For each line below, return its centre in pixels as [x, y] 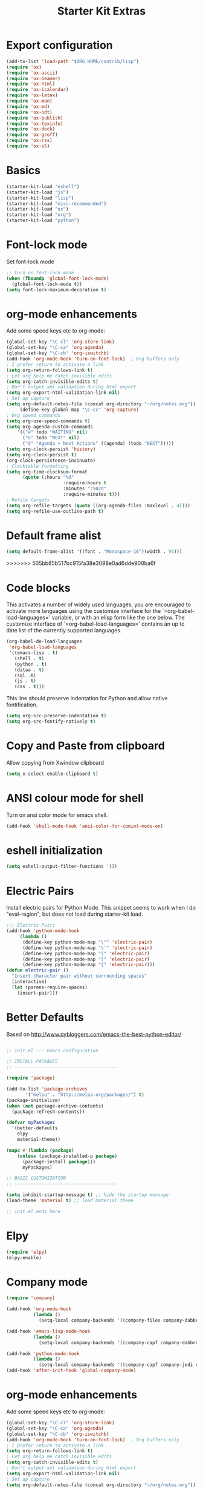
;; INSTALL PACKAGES [32, 1061]
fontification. [22, 705]
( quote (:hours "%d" [48, 478]
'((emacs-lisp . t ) [34, 653]
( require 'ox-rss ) [29, 141]
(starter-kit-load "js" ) [37, 192]
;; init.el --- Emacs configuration [52, 1050]
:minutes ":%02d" [85, 489]
